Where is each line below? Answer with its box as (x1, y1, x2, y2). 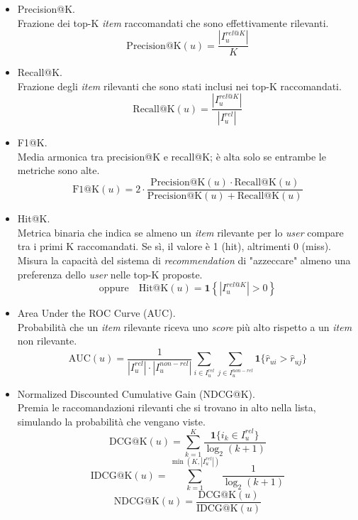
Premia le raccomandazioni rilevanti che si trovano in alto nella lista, (17, 400, 316, 415)
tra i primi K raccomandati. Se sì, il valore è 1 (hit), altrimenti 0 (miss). (17, 239, 331, 254)
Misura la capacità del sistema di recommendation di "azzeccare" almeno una (17, 252, 351, 267)
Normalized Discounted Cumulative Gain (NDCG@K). (17, 386, 255, 401)
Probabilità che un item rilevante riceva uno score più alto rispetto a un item (17, 319, 352, 334)
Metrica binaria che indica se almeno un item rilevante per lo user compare (17, 224, 344, 239)
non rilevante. (17, 333, 77, 348)
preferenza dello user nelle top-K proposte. (17, 266, 203, 281)
